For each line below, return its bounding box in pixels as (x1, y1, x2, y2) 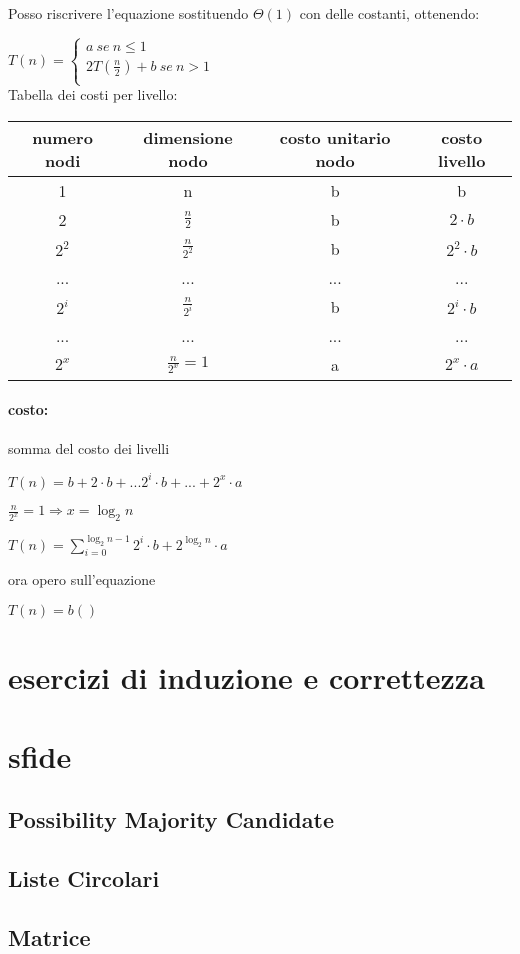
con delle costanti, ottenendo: (299, 3, 480, 23)
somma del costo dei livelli (8, 437, 170, 458)
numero (32, 125, 93, 149)
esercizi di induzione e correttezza (8, 657, 485, 698)
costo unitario (279, 125, 391, 149)
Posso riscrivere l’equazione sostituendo (8, 3, 249, 23)
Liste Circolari (8, 862, 160, 893)
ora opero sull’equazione (8, 569, 156, 590)
